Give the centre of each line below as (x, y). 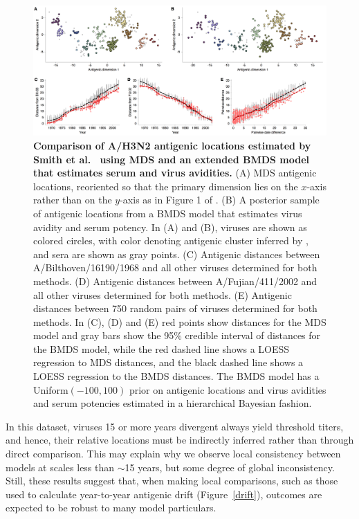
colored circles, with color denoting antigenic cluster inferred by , (171, 240)
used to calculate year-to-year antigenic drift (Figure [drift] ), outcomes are (164, 494)
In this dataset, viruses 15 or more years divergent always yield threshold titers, (175, 426)
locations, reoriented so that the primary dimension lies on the (166, 186)
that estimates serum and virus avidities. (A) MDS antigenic (175, 173)
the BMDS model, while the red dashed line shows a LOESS (162, 348)
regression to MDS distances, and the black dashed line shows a (168, 362)
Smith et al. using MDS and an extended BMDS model (172, 159)
